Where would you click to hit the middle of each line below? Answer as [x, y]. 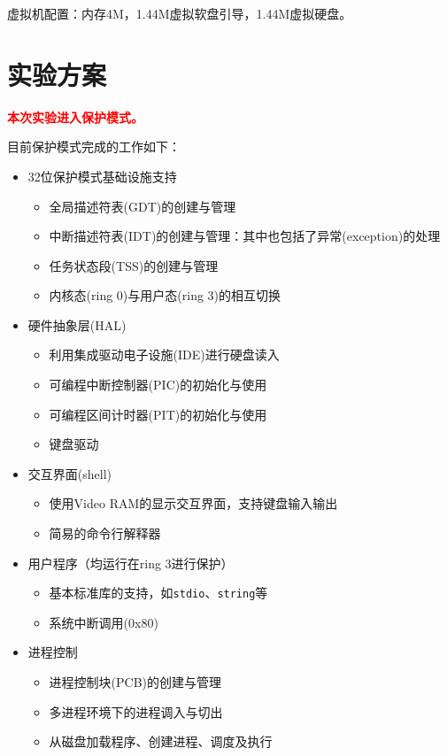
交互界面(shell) [69, 473]
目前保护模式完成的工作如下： [94, 147]
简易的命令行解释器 [105, 533]
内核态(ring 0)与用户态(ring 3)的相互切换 [165, 295]
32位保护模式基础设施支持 [102, 176]
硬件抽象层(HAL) [77, 324]
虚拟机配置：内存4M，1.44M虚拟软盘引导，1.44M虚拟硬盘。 [180, 13]
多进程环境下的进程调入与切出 [136, 711]
